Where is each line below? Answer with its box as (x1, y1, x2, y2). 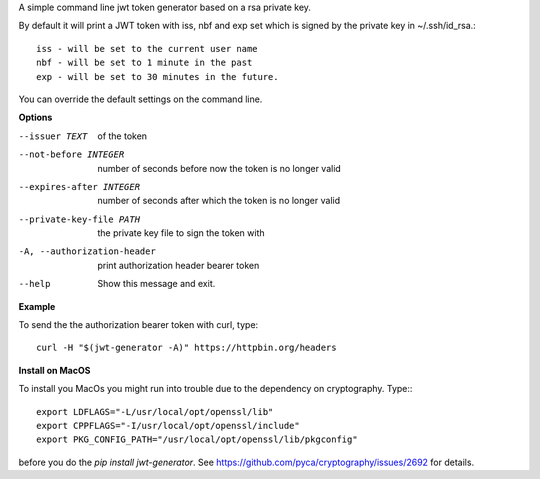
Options (18, 111, 53, 124)
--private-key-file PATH (18, 213, 140, 225)
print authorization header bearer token (97, 259, 260, 271)
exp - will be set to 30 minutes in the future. (36, 71, 279, 82)
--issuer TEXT (18, 130, 88, 142)
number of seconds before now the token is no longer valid (97, 162, 342, 174)
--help (18, 278, 51, 290)
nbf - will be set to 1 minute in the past (36, 57, 253, 69)
